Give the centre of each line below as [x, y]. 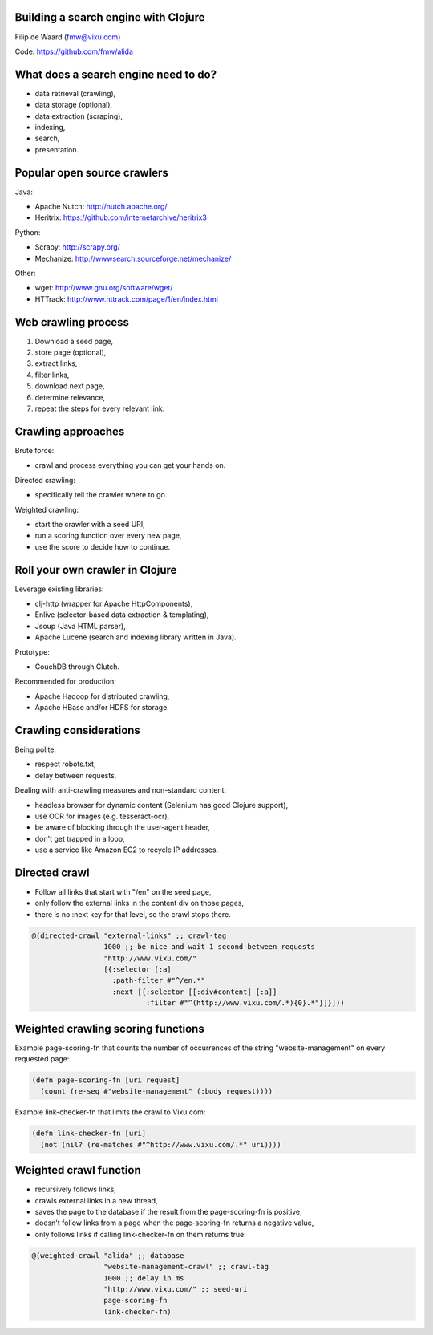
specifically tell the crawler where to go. [101, 495]
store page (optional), [71, 352]
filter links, [52, 375]
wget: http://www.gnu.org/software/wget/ [104, 288]
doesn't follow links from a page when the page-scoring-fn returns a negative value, [174, 1223]
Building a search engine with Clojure [110, 17]
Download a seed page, [74, 341]
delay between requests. [76, 775]
